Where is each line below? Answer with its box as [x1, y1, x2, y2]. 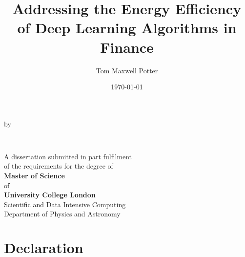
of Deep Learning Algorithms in [17, 18, 237, 38]
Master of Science [4, 171, 65, 181]
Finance [100, 37, 154, 57]
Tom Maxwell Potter [96, 65, 158, 75]
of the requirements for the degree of [4, 161, 113, 171]
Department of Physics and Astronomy [4, 209, 121, 219]
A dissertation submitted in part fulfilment [4, 151, 132, 161]
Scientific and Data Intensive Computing [4, 199, 126, 209]
